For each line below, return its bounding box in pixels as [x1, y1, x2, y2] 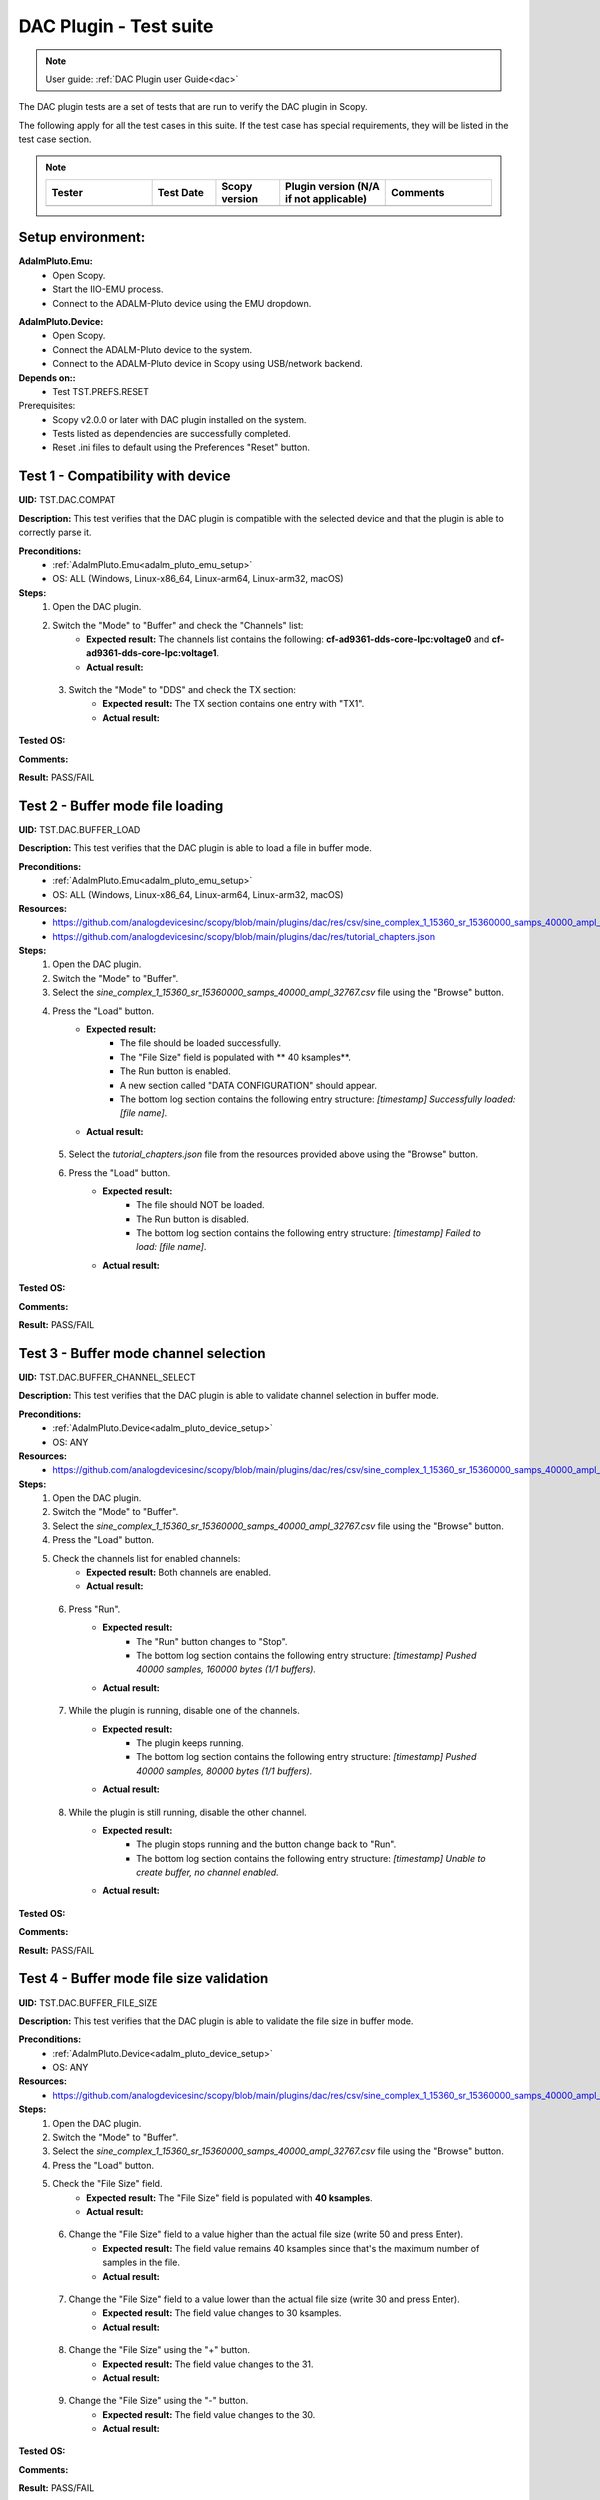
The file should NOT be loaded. [136, 1199, 265, 1211]
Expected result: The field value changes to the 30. [102, 2408, 316, 2420]
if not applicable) [285, 191, 368, 205]
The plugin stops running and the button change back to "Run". [136, 1838, 397, 1850]
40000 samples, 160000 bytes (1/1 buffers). [136, 1663, 317, 1675]
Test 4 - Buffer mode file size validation [18, 1970, 269, 1987]
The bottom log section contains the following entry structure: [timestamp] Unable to [136, 1852, 486, 1864]
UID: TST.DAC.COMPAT [18, 494, 116, 506]
